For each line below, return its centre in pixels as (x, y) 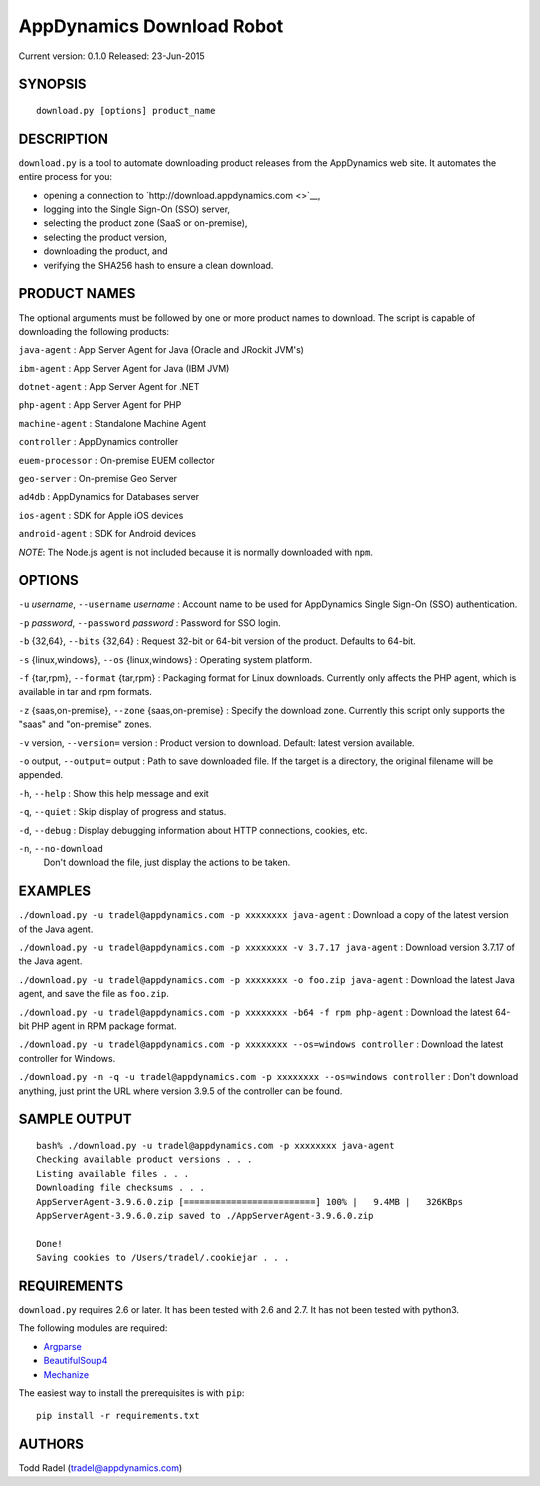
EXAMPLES (55, 891)
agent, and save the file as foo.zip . (94, 994)
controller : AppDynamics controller (98, 442)
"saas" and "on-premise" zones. (85, 724)
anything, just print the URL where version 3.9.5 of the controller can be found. (180, 1091)
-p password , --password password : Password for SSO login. (150, 622)
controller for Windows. (67, 1058)
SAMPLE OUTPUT (75, 1119)
